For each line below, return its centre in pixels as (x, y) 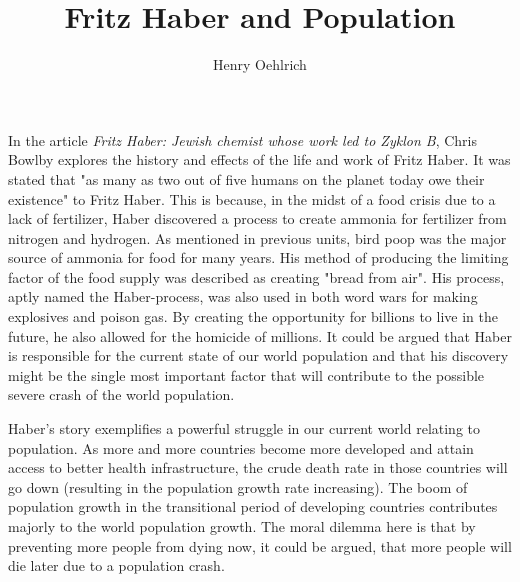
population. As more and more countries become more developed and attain (241, 447)
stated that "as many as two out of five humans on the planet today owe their (246, 178)
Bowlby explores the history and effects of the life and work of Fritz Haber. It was (259, 159)
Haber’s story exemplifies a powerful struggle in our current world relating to (244, 428)
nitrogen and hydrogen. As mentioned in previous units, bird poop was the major (257, 237)
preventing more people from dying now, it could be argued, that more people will (260, 545)
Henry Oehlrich (260, 64)
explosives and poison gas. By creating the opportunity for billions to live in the (253, 316)
